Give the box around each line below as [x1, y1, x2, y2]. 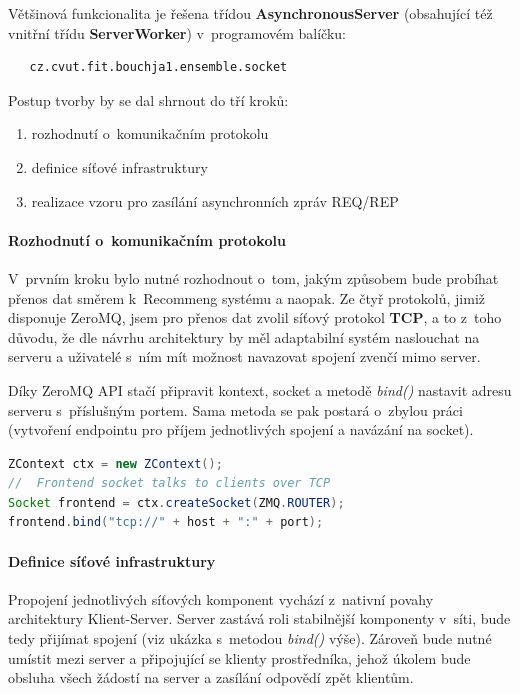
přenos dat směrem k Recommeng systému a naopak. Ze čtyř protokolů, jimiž [8, 287, 485, 308]
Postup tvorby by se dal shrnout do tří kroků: [8, 89, 289, 110]
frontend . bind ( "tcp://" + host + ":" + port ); [8, 515, 324, 530]
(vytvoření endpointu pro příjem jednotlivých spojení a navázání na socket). [8, 419, 474, 440]
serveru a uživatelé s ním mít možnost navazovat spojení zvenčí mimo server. [8, 346, 481, 367]
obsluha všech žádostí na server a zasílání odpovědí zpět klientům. [8, 667, 414, 688]
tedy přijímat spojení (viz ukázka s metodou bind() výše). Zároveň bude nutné [8, 628, 492, 649]
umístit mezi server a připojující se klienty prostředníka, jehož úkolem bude [8, 647, 471, 668]
